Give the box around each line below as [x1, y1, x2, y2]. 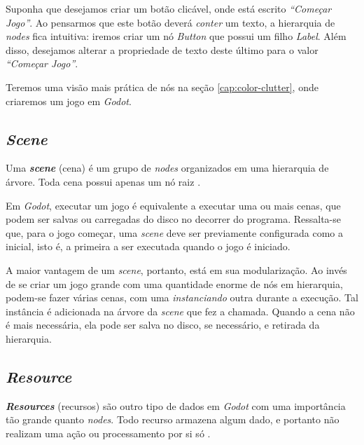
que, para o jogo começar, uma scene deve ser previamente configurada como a [6, 225, 343, 240]
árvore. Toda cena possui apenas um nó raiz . [6, 174, 201, 189]
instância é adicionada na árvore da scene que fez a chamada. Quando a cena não [6, 303, 355, 318]
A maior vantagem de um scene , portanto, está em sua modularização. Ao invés [6, 262, 347, 277]
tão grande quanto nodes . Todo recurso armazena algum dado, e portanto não [6, 412, 339, 427]
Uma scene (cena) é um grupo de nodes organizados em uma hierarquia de [6, 160, 329, 175]
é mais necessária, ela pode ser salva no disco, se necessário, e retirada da [6, 317, 320, 332]
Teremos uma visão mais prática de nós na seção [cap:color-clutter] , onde [6, 79, 318, 94]
